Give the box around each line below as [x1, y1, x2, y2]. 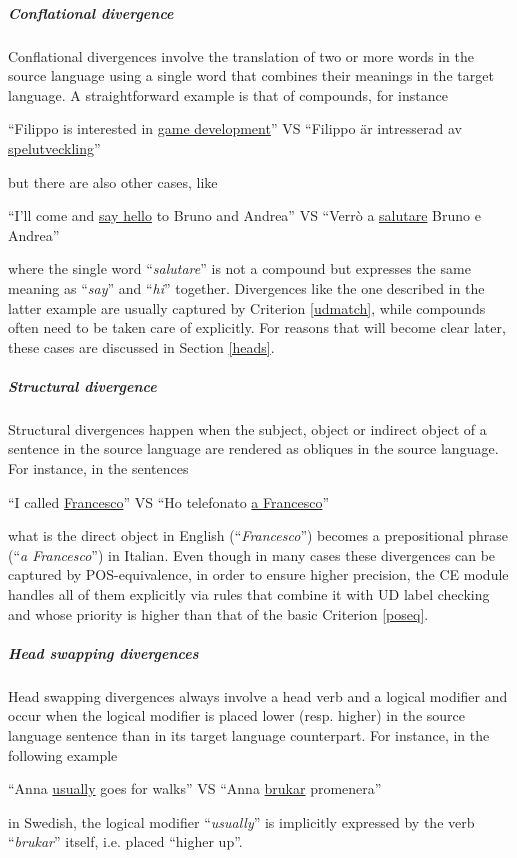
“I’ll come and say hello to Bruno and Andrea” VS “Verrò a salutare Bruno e [8, 205, 481, 226]
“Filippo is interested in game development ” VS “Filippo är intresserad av [8, 118, 462, 139]
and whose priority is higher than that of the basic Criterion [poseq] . [8, 603, 429, 624]
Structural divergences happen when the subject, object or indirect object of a [8, 418, 487, 439]
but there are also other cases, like [8, 171, 218, 192]
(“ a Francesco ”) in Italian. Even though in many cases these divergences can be [8, 544, 496, 565]
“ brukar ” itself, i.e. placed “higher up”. [8, 831, 243, 852]
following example [8, 744, 118, 765]
